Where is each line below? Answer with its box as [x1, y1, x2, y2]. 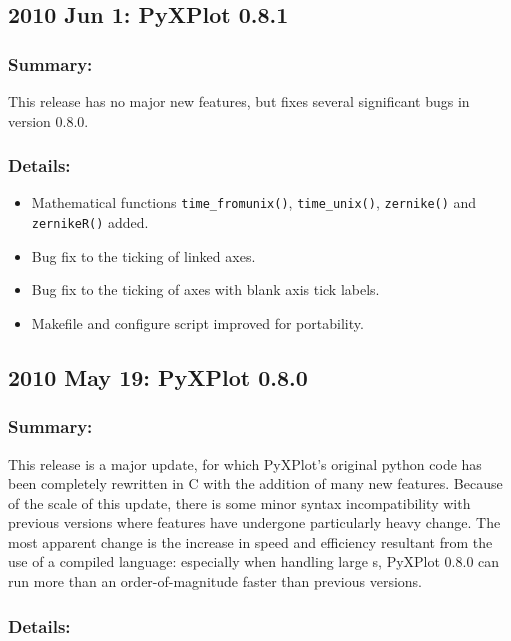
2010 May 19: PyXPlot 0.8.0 [8, 361, 308, 392]
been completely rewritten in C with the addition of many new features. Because [8, 473, 503, 494]
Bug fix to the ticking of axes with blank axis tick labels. [31, 279, 380, 300]
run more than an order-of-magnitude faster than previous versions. [8, 571, 423, 592]
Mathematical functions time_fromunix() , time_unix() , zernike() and [31, 192, 477, 213]
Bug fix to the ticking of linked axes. [31, 245, 256, 266]
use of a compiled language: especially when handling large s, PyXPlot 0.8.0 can [8, 551, 500, 572]
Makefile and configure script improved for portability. [31, 312, 364, 333]
